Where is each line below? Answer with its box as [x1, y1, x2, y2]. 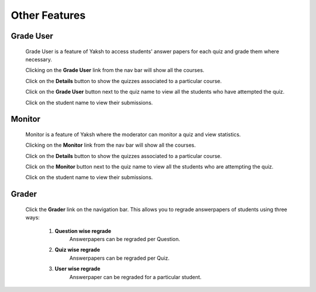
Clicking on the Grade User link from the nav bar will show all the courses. [25, 67, 205, 74]
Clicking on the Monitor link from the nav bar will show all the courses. [25, 142, 196, 149]
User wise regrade [54, 265, 101, 272]
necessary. [25, 56, 53, 63]
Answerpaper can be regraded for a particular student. [69, 273, 202, 280]
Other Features [11, 9, 86, 22]
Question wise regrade [54, 227, 111, 234]
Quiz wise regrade [54, 246, 101, 253]
